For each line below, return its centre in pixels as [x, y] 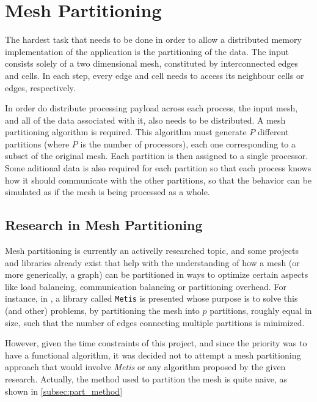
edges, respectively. [40, 87]
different [273, 132]
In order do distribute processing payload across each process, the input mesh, [151, 108]
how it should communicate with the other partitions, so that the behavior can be [158, 180]
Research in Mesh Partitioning [104, 225]
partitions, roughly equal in [261, 311]
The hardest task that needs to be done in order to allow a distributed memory [153, 39]
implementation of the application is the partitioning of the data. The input [147, 51]
